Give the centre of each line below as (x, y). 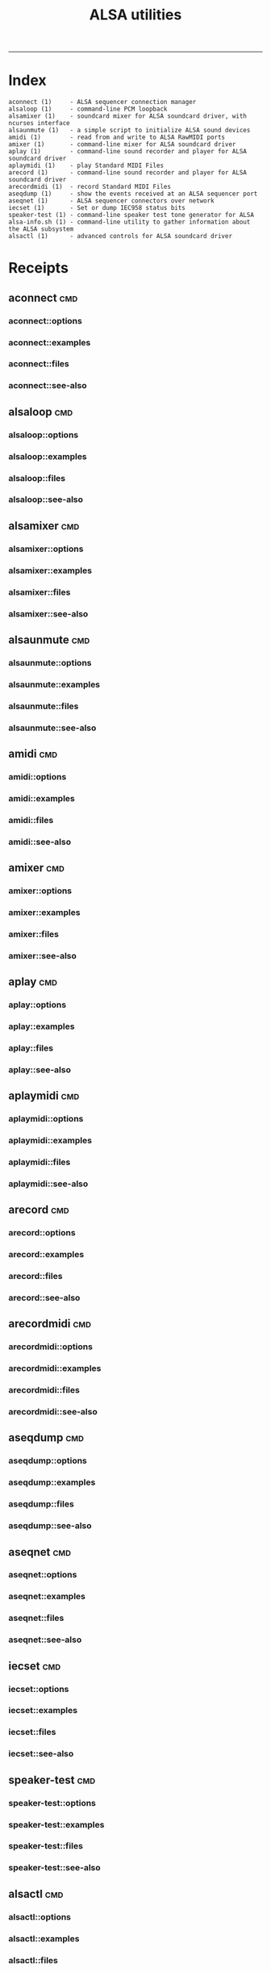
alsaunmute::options (50, 662)
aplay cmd (33, 982)
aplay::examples (42, 1026)
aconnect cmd (43, 297)
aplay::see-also (40, 1069)
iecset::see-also (41, 1754)
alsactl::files (33, 1960)
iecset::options (39, 1689)
